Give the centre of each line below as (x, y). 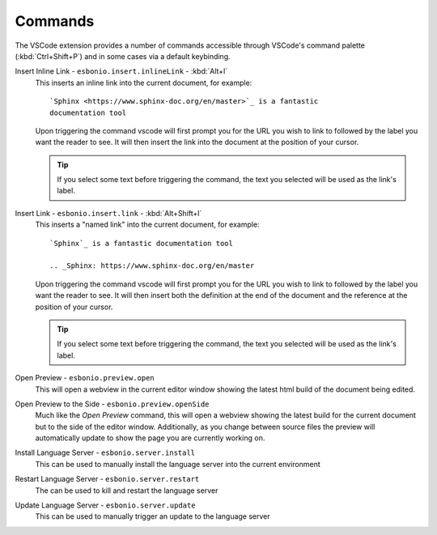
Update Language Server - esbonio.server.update (105, 505)
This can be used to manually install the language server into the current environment (178, 464)
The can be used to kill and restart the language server (127, 490)
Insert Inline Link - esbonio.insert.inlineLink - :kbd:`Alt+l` (121, 71)
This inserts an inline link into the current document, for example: (144, 83)
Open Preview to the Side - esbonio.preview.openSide (112, 404)
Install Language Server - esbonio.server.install (105, 452)
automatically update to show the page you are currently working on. (150, 438)
